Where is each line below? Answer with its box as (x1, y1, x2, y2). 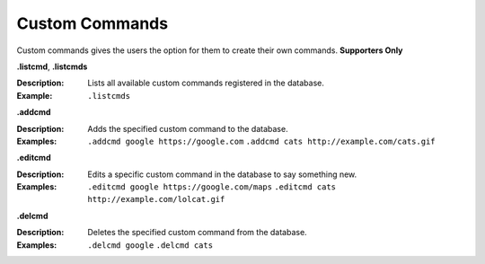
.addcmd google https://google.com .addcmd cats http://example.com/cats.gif (87, 136, 436, 146)
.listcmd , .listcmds (16, 61, 88, 72)
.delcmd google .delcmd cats (87, 240, 214, 251)
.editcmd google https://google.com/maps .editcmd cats (87, 182, 337, 192)
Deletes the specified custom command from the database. (87, 227, 307, 238)
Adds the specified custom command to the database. (87, 123, 288, 134)
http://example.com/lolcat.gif (87, 194, 225, 205)
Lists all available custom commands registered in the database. (87, 77, 325, 89)
